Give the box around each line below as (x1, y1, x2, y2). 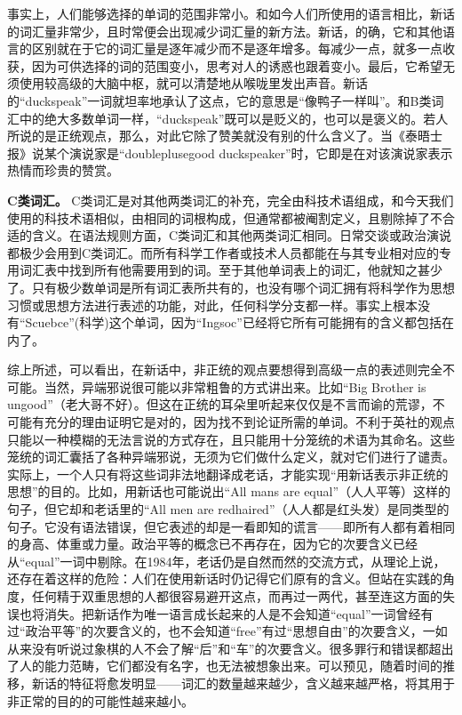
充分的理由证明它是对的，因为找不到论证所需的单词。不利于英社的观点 (44, 413, 455, 431)
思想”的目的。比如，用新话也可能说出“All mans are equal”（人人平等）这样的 (7, 482, 451, 501)
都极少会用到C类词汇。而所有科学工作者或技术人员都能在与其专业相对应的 (7, 243, 440, 261)
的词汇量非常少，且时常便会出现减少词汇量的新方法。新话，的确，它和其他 (7, 21, 442, 40)
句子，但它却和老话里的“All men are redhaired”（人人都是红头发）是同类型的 (7, 500, 450, 518)
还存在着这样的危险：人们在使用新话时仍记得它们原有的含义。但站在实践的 (7, 569, 442, 588)
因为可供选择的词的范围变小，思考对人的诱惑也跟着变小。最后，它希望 (31, 56, 442, 75)
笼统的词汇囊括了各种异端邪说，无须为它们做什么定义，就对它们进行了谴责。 (7, 447, 455, 466)
